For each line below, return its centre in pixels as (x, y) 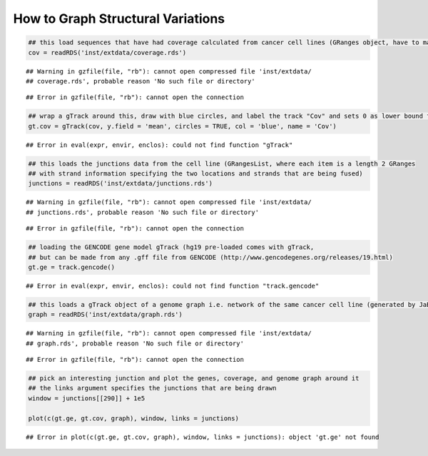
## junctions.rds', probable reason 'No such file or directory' (143, 212)
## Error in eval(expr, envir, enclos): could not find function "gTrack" (159, 145)
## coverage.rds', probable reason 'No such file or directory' (141, 81)
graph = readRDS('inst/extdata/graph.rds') (106, 315)
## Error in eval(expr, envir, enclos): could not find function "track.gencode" (173, 286)
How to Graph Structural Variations (119, 19)
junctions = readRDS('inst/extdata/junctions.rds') (121, 183)
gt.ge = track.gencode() (72, 267)
